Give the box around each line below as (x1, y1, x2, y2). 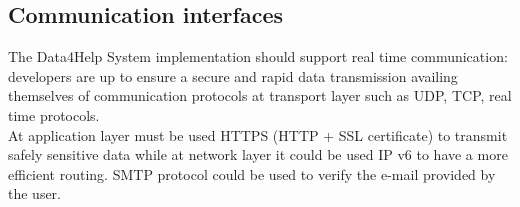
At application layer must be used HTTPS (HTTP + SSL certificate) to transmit (8, 124, 508, 145)
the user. (8, 183, 62, 204)
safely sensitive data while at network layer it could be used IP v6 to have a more (8, 144, 508, 165)
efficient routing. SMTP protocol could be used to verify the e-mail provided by (8, 163, 496, 184)
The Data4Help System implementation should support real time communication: (8, 46, 508, 67)
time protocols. (8, 104, 100, 125)
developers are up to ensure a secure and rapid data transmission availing (8, 65, 458, 86)
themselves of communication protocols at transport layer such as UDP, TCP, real (8, 85, 512, 106)
